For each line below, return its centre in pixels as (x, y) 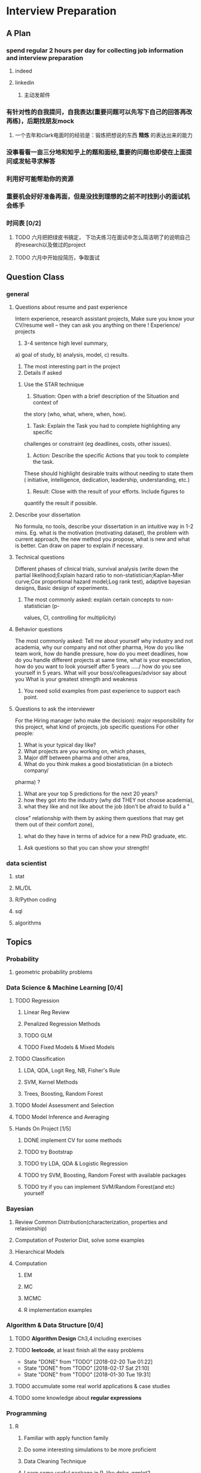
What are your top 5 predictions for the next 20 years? (91, 794)
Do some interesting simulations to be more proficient (90, 1450)
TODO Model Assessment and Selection (64, 1105)
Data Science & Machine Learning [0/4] (65, 988)
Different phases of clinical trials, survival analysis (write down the (96, 568)
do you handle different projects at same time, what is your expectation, (103, 660)
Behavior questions (39, 629)
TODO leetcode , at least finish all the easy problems (79, 1350)
